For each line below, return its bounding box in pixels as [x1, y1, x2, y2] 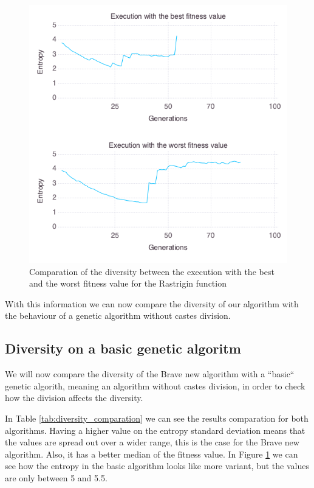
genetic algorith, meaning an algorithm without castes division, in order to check [5, 379, 305, 392]
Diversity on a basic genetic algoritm [5, 339, 241, 358]
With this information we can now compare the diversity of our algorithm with [5, 297, 299, 310]
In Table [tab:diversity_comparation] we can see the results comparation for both [5, 411, 309, 424]
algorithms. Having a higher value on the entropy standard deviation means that [5, 424, 305, 436]
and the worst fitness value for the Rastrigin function [29, 277, 227, 290]
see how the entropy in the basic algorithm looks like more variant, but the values [5, 459, 309, 472]
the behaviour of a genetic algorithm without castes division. [5, 309, 231, 322]
